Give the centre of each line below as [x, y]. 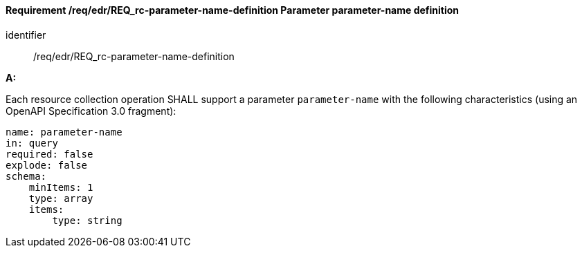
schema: [26, 176]
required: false [49, 154]
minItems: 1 [61, 187]
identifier [26, 35]
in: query [32, 143]
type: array [61, 198]
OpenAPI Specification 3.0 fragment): [91, 111]
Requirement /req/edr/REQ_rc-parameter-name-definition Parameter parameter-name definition [233, 10]
